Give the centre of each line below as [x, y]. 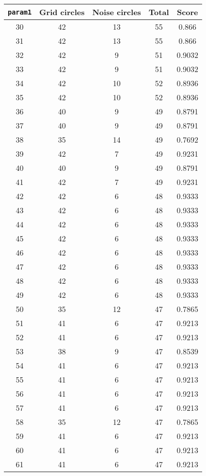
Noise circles [117, 12]
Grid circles [62, 12]
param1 [20, 12]
